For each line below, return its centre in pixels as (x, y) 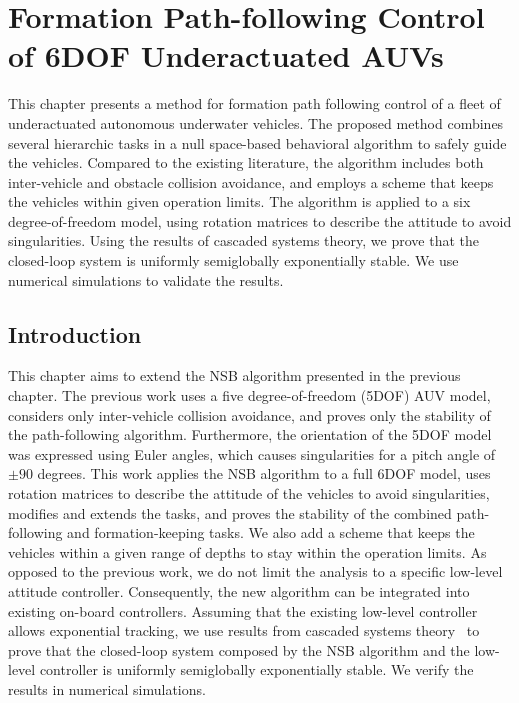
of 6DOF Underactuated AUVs (226, 55)
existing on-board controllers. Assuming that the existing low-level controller (243, 610)
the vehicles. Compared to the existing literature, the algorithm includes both (246, 162)
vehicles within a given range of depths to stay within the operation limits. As (247, 551)
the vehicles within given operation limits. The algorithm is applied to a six (239, 201)
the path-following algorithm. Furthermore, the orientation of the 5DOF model (250, 434)
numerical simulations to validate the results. (146, 279)
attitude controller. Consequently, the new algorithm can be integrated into (239, 590)
